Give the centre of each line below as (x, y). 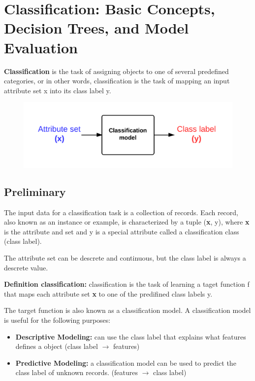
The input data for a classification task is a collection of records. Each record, (121, 212)
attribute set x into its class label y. (58, 90)
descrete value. (26, 267)
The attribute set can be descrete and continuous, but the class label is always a (125, 257)
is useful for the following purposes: (57, 320)
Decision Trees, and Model (96, 28)
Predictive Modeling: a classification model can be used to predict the (126, 362)
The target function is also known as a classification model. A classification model (127, 310)
